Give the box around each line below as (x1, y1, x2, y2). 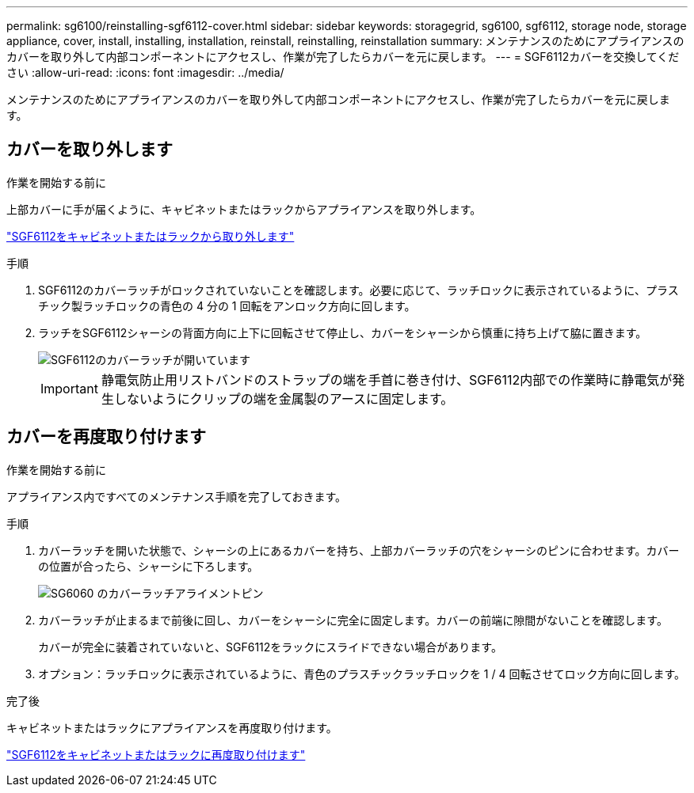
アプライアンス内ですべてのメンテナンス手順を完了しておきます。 (6, 489, 347, 503)
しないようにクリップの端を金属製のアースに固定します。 (113, 390, 454, 407)
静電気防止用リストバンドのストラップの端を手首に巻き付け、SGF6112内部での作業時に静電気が (101, 371, 673, 388)
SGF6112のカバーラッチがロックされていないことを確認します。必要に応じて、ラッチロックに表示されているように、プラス (38, 283, 679, 297)
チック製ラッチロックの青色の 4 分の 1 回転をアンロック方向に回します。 (38, 298, 416, 313)
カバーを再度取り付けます (6, 427, 206, 447)
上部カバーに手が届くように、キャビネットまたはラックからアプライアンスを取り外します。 (6, 202, 482, 216)
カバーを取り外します (6, 139, 173, 160)
